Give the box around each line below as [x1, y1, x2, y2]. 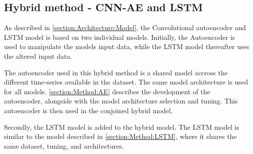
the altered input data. [4, 51, 72, 61]
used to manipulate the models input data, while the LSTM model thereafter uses [4, 41, 250, 51]
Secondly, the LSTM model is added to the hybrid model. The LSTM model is [4, 121, 239, 132]
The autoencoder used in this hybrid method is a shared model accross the [4, 67, 228, 77]
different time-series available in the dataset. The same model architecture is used [4, 77, 248, 87]
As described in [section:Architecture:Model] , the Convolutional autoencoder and [4, 22, 246, 33]
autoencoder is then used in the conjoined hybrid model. [4, 105, 173, 115]
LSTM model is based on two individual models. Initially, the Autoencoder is [4, 32, 235, 42]
